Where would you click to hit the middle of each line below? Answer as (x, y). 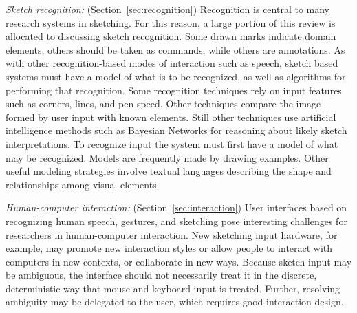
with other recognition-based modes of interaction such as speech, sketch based (172, 63)
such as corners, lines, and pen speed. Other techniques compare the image (163, 104)
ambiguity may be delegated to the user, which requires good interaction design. (175, 302)
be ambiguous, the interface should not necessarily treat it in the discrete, (161, 275)
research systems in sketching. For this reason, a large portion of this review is (171, 22)
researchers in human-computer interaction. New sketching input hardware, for (172, 234)
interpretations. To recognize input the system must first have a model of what (172, 143)
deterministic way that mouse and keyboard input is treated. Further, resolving (173, 288)
